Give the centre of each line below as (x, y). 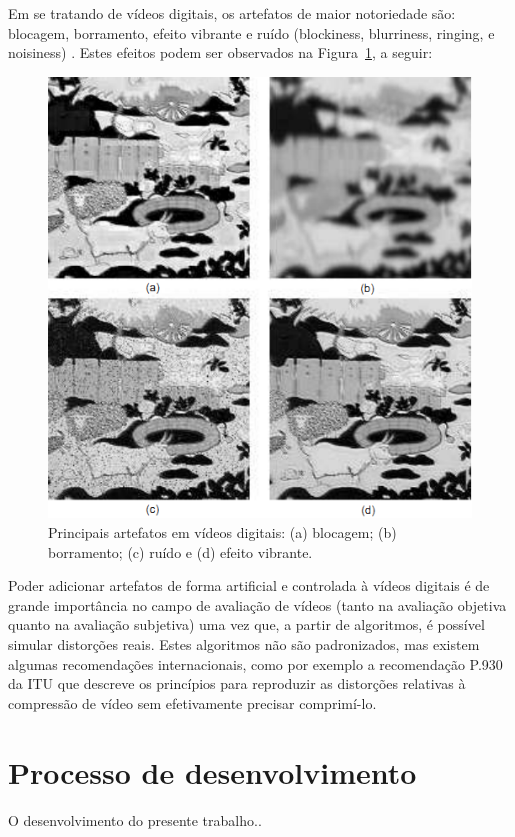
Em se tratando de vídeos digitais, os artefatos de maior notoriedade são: (232, 13)
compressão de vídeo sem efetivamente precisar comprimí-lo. (192, 702)
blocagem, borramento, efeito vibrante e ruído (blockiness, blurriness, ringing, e (251, 32)
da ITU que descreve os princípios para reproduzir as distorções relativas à (237, 683)
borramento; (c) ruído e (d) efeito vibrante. (180, 551)
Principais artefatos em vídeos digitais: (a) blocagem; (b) (222, 532)
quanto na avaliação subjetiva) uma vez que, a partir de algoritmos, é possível (246, 624)
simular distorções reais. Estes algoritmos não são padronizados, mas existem (244, 644)
